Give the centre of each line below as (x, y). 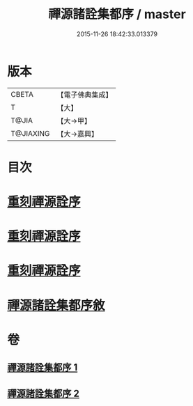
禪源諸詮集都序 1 (43, 367)
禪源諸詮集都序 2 (44, 393)
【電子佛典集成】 (85, 95)
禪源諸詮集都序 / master (117, 14)
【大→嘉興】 (78, 134)
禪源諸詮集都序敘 (56, 305)
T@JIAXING (30, 133)
